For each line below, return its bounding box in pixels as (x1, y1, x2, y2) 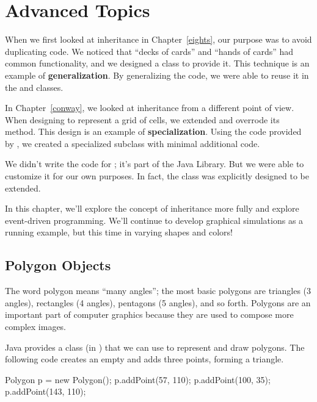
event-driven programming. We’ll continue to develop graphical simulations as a (5, 214, 304, 226)
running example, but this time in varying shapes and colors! (5, 226, 233, 239)
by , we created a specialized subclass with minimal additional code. (5, 137, 260, 149)
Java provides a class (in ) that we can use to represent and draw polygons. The (5, 340, 305, 353)
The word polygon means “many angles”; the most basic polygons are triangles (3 (5, 284, 312, 297)
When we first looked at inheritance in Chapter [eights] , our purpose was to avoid (5, 33, 312, 46)
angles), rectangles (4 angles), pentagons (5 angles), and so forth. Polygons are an (5, 296, 311, 309)
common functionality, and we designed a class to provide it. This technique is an (5, 57, 310, 70)
